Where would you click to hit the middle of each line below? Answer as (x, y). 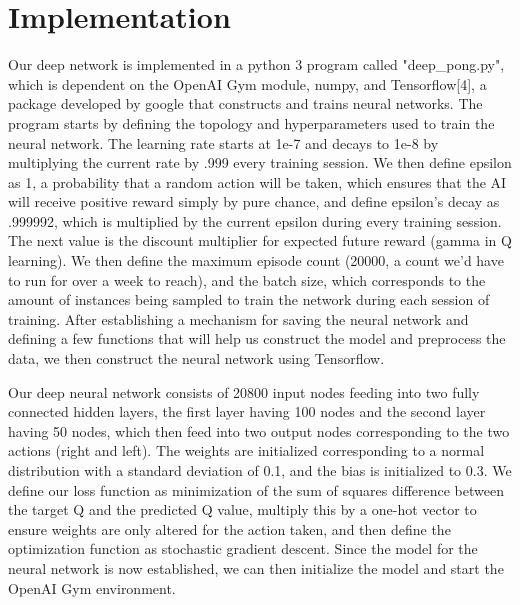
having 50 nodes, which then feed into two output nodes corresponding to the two (259, 430)
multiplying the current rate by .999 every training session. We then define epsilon (260, 162)
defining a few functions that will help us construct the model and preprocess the (257, 338)
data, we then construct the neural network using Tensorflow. (196, 358)
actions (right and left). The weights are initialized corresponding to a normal (246, 450)
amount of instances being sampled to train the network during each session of (249, 299)
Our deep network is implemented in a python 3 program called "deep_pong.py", (256, 64)
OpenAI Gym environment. (92, 587)
